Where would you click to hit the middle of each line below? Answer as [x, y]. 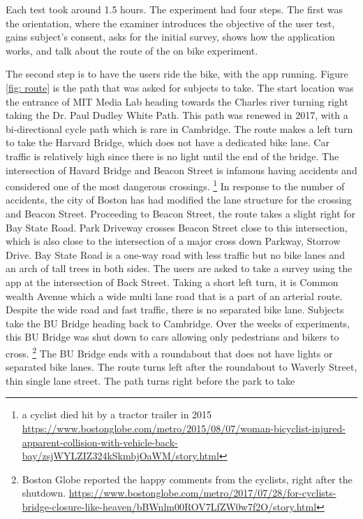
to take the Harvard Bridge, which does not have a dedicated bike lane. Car [168, 142]
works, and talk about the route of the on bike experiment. [132, 50]
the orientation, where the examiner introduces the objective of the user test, [170, 23]
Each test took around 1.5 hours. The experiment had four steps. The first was [175, 9]
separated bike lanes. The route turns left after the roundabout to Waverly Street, [181, 367]
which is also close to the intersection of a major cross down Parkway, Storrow [173, 241]
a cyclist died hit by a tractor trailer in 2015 [117, 414]
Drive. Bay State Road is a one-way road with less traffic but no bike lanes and [175, 254]
